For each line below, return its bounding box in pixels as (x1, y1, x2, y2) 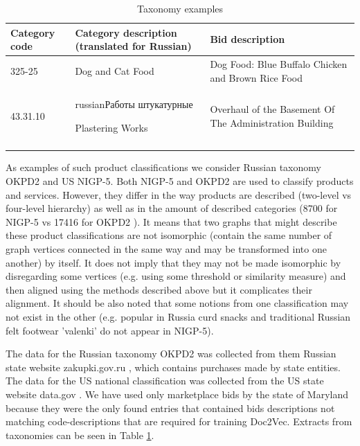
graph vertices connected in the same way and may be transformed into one (6, 241, 327, 256)
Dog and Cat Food (75, 63, 154, 78)
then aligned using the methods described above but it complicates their (6, 282, 312, 296)
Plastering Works (75, 121, 148, 135)
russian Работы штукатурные (75, 97, 193, 111)
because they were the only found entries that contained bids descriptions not (6, 400, 335, 415)
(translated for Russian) (75, 39, 192, 53)
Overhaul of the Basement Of (210, 102, 335, 116)
